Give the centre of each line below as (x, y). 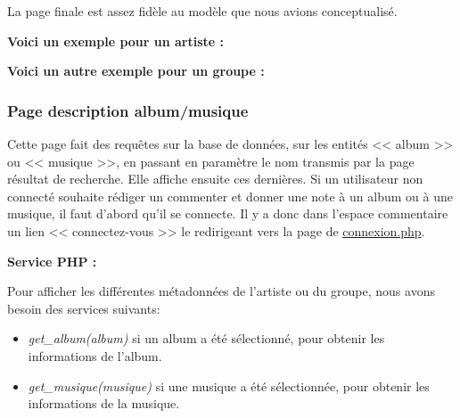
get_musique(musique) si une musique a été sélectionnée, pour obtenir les (229, 385)
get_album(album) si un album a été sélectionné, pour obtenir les (206, 338)
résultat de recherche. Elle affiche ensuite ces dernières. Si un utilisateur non (215, 179)
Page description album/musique (128, 110)
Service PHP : (52, 261)
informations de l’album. (95, 355)
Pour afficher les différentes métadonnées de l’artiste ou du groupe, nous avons (221, 291)
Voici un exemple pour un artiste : (116, 41)
